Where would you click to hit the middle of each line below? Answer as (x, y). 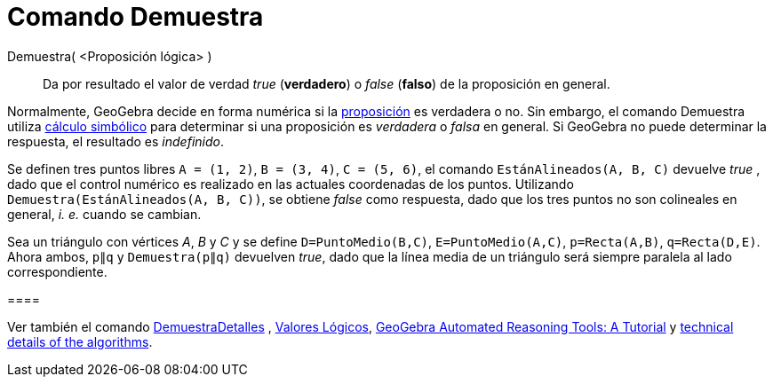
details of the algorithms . (80, 341)
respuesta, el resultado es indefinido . (116, 141)
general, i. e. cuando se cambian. (104, 214)
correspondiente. (57, 271)
